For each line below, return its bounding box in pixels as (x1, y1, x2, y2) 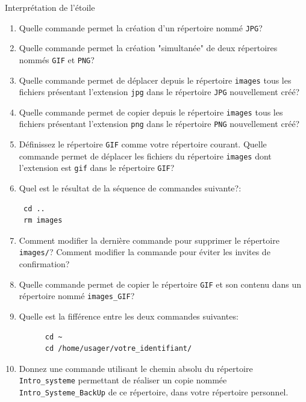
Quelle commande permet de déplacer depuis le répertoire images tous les (19, 73, 292, 86)
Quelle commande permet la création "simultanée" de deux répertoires (19, 42, 278, 54)
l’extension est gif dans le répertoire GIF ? (19, 161, 175, 174)
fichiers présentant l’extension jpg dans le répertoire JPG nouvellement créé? (19, 85, 300, 98)
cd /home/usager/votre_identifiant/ (45, 344, 192, 353)
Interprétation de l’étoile (5, 1, 95, 13)
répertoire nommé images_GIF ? (19, 289, 135, 302)
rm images (23, 216, 63, 225)
